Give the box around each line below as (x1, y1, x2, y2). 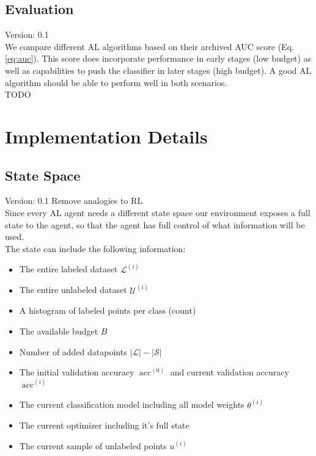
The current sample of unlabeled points (19, 439, 167, 452)
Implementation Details (5, 123, 208, 148)
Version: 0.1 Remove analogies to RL (5, 194, 143, 207)
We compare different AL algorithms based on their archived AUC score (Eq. (5, 40, 294, 52)
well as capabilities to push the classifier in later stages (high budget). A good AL (5, 63, 312, 76)
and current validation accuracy (170, 366, 289, 378)
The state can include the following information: (5, 242, 186, 255)
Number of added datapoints (19, 345, 127, 358)
